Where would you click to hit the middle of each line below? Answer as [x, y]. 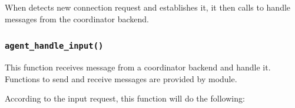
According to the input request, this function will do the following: [125, 98]
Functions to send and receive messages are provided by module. [121, 78]
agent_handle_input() [54, 46]
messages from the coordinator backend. [77, 18]
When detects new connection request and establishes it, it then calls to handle [148, 7]
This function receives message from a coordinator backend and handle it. [138, 67]
